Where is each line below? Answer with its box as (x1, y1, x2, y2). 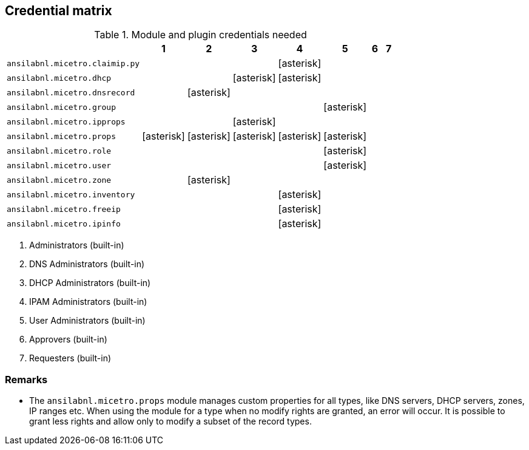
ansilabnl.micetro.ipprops (7, 117, 126, 126)
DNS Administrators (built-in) (29, 259, 145, 270)
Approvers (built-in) (29, 334, 107, 345)
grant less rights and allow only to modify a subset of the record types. (29, 416, 312, 427)
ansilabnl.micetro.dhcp (7, 73, 112, 83)
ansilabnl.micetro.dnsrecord (7, 87, 135, 97)
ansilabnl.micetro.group (7, 102, 116, 112)
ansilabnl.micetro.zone (7, 175, 112, 185)
